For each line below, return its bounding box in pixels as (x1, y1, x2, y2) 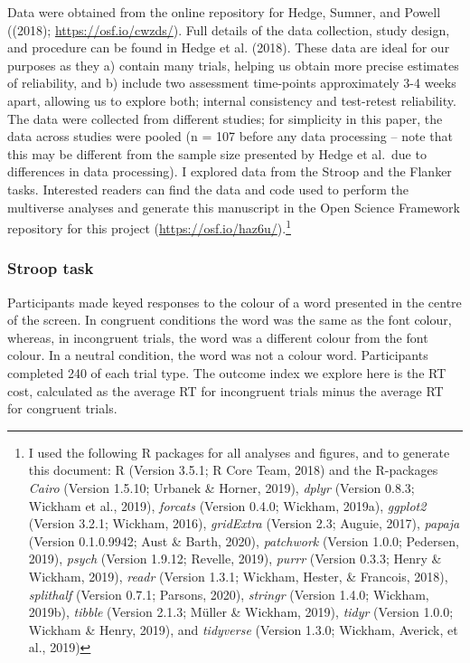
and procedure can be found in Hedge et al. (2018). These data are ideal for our (7, 38, 450, 57)
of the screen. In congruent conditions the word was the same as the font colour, (7, 310, 452, 329)
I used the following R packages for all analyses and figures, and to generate (28, 442, 450, 461)
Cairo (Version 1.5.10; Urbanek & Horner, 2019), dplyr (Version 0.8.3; (28, 478, 415, 497)
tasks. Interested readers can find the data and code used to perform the (7, 179, 409, 198)
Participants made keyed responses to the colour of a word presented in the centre (7, 292, 462, 311)
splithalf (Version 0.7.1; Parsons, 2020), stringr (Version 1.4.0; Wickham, (28, 584, 429, 603)
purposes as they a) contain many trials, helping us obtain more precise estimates (7, 55, 459, 74)
